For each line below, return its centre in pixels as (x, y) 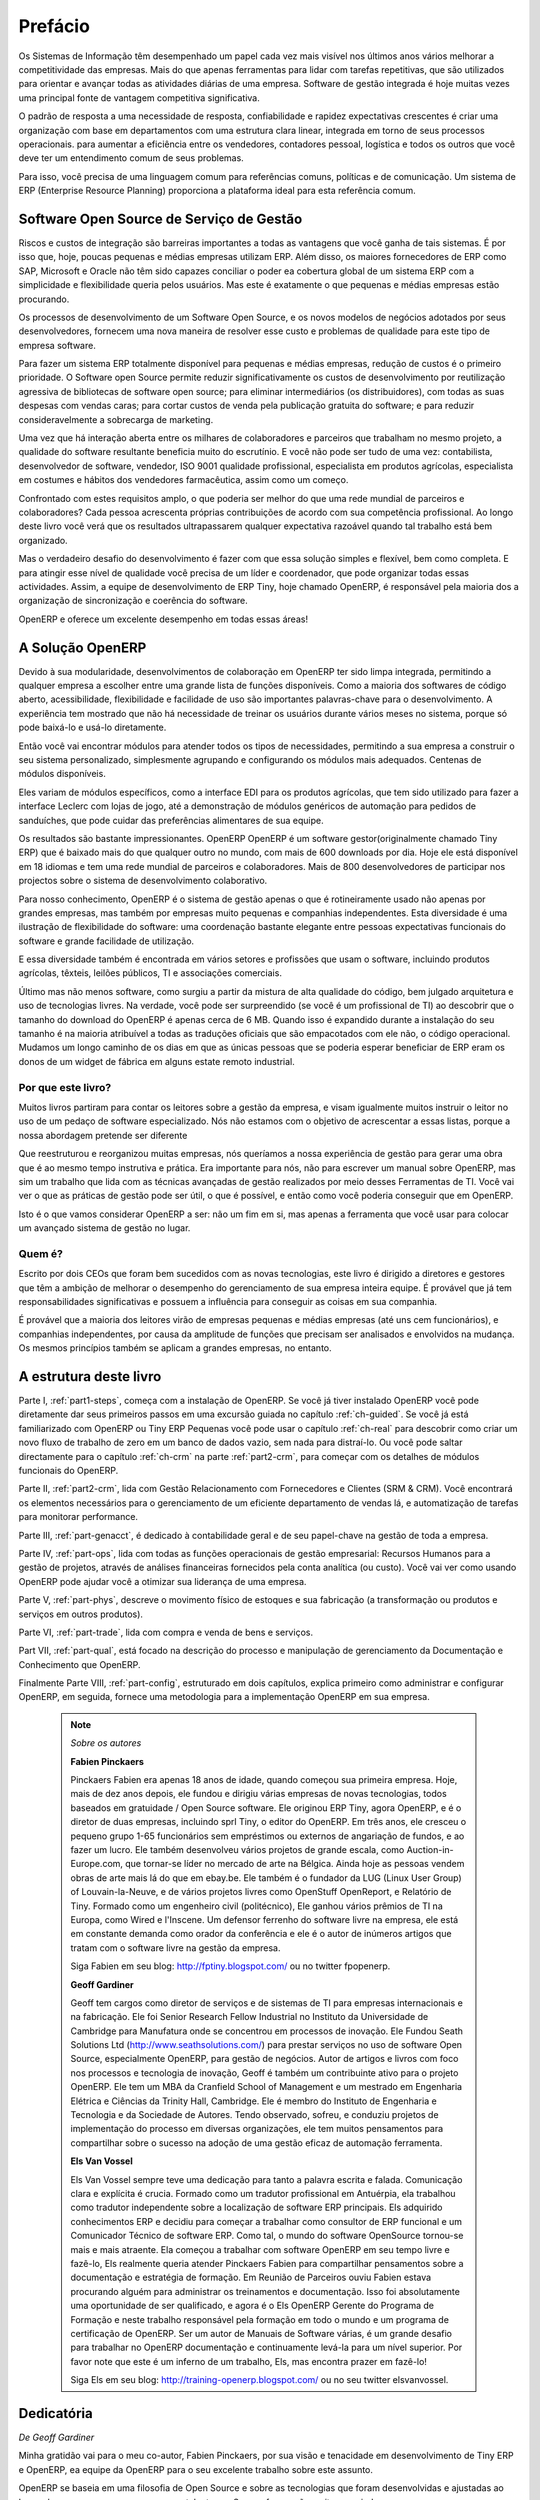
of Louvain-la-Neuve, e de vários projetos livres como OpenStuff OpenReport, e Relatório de (261, 1892)
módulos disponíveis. (62, 774)
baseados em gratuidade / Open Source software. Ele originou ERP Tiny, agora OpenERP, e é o (266, 1807)
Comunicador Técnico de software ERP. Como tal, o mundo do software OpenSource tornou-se (267, 2236)
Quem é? (41, 1253)
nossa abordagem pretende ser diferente (103, 1135)
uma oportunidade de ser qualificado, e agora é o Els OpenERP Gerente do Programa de (252, 2306)
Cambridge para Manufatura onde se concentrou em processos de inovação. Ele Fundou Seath (267, 2031)
